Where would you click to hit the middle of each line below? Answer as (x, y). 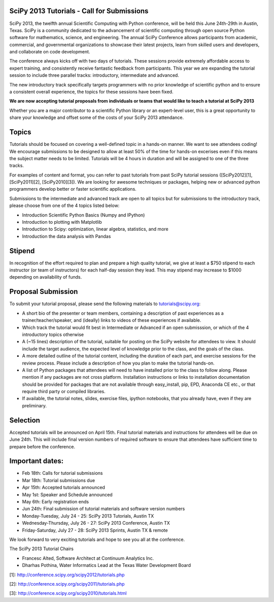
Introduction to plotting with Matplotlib (62, 222)
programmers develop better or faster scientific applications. (73, 189)
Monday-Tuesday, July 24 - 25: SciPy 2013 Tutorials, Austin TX (88, 516)
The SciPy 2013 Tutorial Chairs (41, 549)
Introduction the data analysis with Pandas (66, 236)
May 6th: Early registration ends (55, 502)
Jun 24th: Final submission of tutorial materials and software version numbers (104, 509)
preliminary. (35, 405)
